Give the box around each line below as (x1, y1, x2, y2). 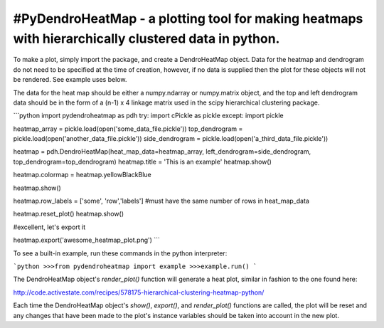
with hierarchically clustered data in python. (13, 31, 280, 46)
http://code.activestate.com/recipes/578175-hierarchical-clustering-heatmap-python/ (13, 288, 265, 297)
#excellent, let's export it (13, 223, 86, 231)
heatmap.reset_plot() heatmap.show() (13, 210, 124, 218)
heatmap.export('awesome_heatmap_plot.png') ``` (13, 236, 160, 245)
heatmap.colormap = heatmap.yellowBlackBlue (13, 171, 152, 179)
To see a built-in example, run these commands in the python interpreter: (13, 249, 228, 258)
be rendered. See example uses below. (13, 75, 127, 84)
